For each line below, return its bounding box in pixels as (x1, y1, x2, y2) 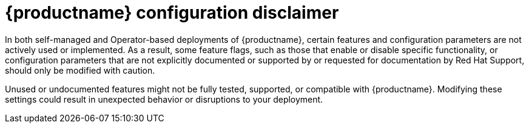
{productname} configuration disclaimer (5, 2, 339, 23)
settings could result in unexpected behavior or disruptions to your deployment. (5, 94, 323, 104)
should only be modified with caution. (5, 65, 155, 75)
